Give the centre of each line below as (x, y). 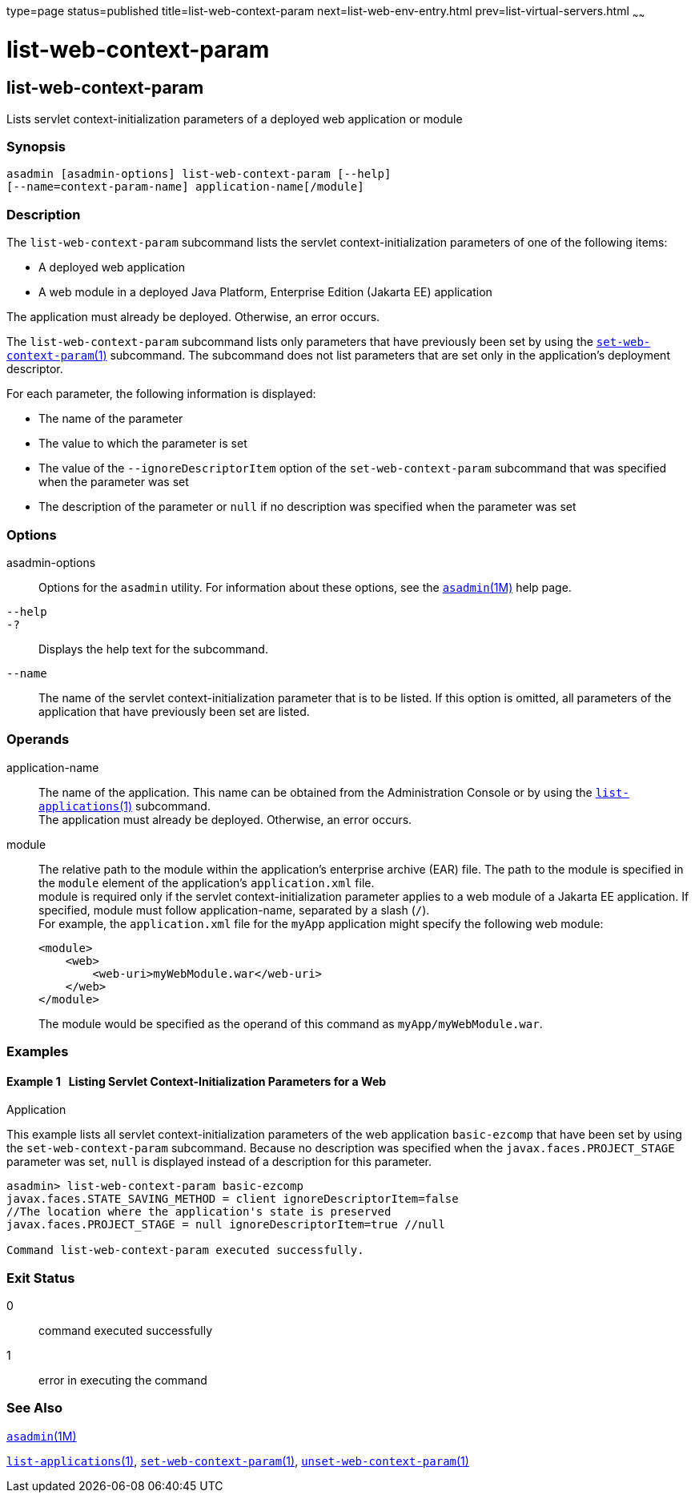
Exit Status (41, 1278)
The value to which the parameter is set (143, 444)
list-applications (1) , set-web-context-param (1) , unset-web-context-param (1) (238, 1461)
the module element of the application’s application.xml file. (207, 882)
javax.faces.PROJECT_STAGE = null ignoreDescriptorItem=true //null (226, 1225)
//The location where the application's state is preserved (199, 1212)
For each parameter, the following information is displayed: (161, 394)
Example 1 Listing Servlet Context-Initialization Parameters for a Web (197, 1081)
